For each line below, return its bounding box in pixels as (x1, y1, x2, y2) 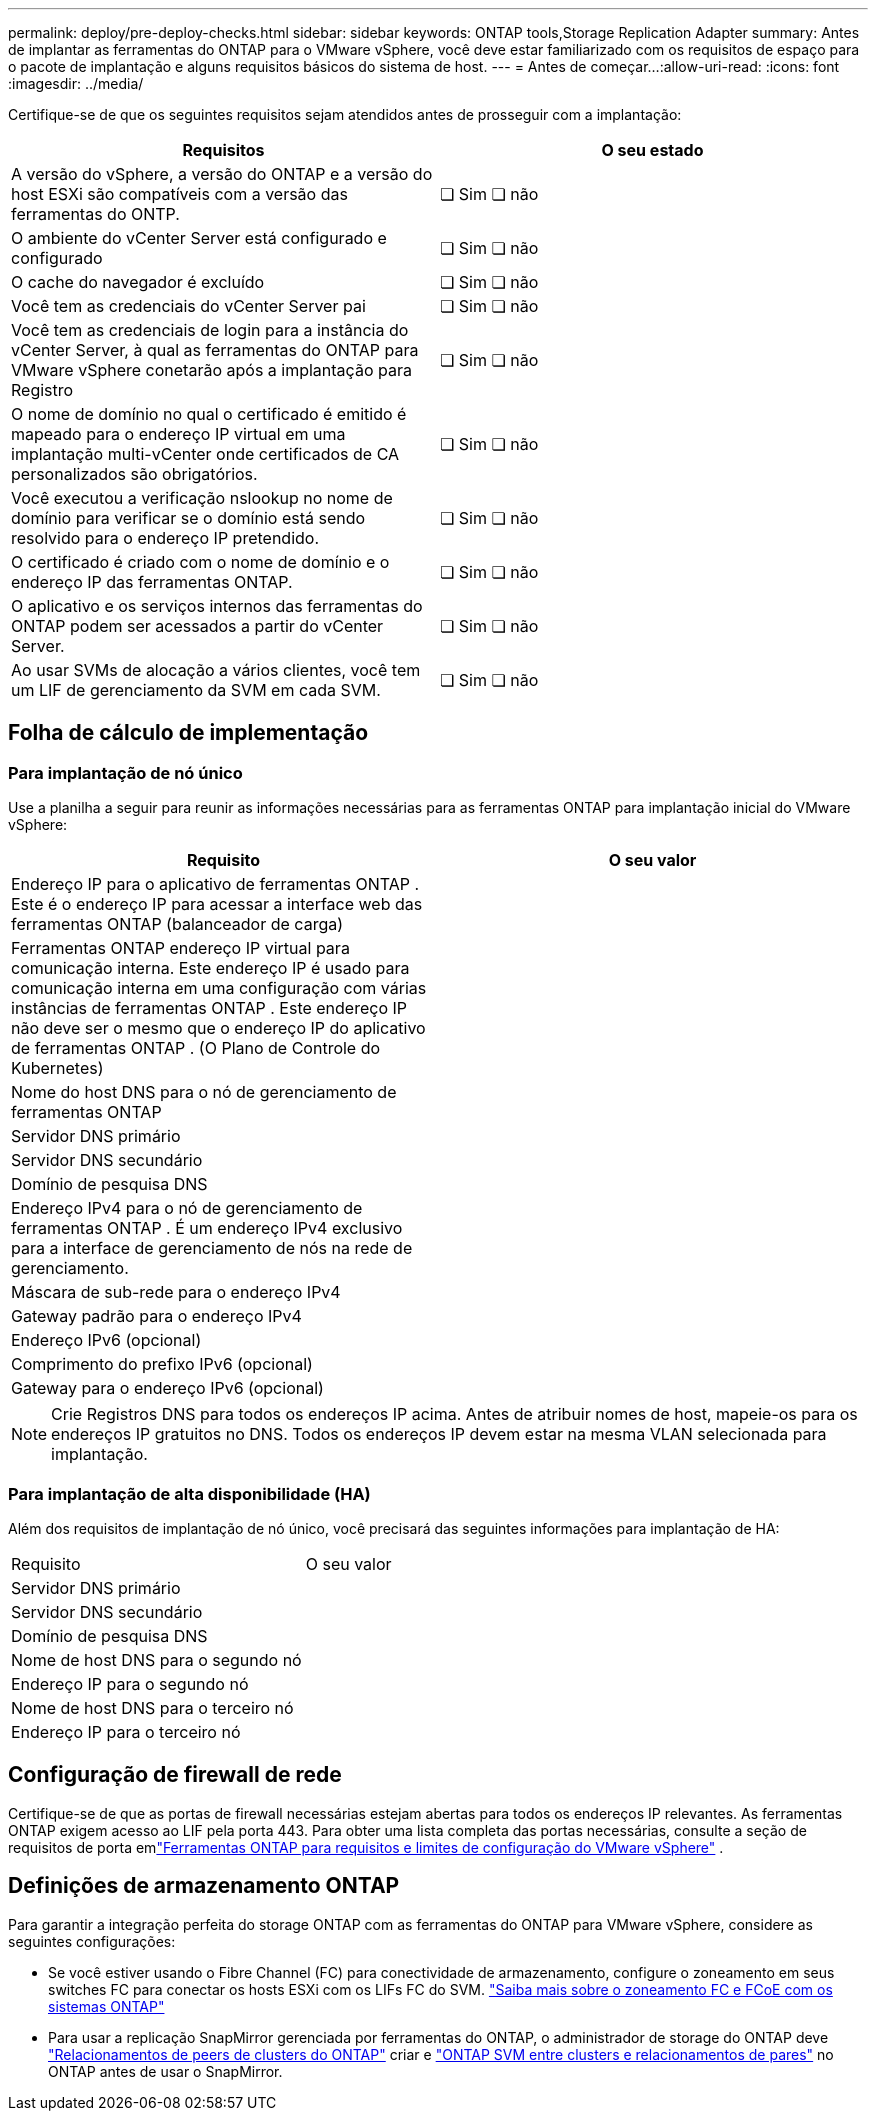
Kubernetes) (11, 1058, 104, 1079)
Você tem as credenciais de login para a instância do (11, 320, 409, 340)
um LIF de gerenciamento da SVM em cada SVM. (11, 680, 381, 700)
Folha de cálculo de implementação (8, 720, 369, 746)
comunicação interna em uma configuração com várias (11, 978, 427, 999)
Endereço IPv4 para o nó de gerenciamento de (11, 1198, 363, 1219)
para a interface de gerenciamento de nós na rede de (11, 1238, 413, 1259)
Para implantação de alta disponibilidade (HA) (8, 1483, 371, 1504)
